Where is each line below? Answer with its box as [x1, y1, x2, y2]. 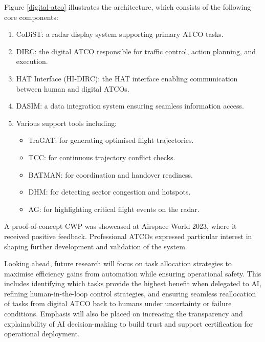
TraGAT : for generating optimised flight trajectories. [28, 135, 194, 145]
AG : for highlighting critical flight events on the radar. [28, 203, 200, 214]
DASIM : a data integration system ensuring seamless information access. [16, 100, 244, 111]
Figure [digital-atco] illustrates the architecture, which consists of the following [4, 2, 251, 12]
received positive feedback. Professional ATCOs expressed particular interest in [4, 230, 252, 241]
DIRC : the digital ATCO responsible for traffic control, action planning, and [16, 46, 256, 56]
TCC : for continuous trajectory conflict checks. [28, 152, 175, 162]
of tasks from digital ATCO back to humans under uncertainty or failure [4, 298, 232, 309]
